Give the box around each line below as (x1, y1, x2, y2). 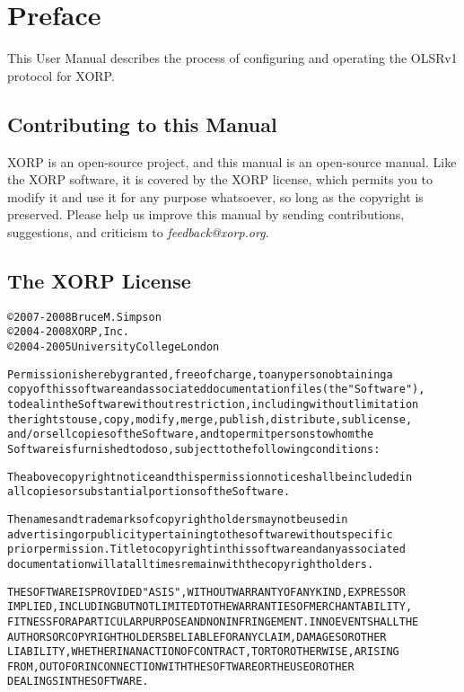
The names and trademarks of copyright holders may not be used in (7, 512, 348, 526)
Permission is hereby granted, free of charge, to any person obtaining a (7, 368, 393, 381)
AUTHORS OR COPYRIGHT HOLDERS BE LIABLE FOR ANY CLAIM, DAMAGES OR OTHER (7, 630, 387, 643)
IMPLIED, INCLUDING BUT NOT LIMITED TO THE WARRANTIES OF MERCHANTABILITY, (7, 600, 413, 614)
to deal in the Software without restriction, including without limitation (7, 397, 419, 411)
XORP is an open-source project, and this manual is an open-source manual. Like (7, 152, 457, 171)
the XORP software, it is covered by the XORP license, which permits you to (7, 170, 433, 189)
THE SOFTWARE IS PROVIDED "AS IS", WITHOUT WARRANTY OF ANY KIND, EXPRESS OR (7, 585, 406, 599)
